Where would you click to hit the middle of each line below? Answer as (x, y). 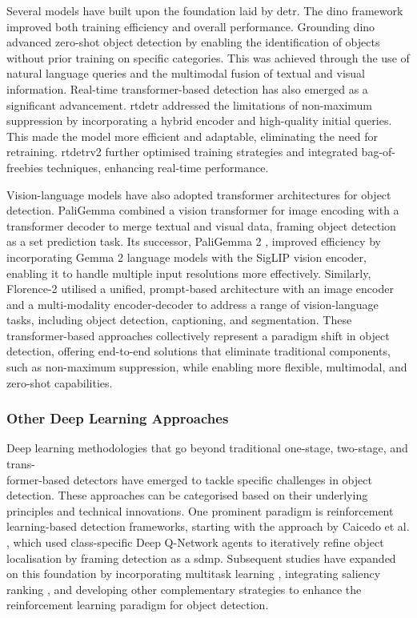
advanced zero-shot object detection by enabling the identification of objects (193, 42)
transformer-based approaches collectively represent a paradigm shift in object (198, 335)
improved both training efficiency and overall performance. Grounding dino (191, 26)
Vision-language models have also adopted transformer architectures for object (199, 194)
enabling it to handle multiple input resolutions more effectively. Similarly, (189, 273)
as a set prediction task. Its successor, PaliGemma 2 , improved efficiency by (194, 241)
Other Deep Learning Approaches (118, 418)
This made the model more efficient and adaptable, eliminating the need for (192, 136)
